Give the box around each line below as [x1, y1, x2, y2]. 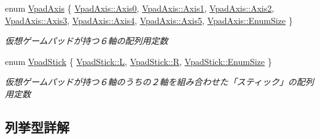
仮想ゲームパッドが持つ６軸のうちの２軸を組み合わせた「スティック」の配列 [5, 75, 314, 88]
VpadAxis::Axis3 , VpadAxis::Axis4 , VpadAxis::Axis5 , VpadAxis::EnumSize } [5, 13, 293, 26]
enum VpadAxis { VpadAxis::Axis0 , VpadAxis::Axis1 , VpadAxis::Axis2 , [5, 2, 275, 14]
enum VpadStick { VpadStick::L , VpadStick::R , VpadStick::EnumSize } [5, 54, 272, 67]
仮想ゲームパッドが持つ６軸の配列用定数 [5, 34, 168, 47]
